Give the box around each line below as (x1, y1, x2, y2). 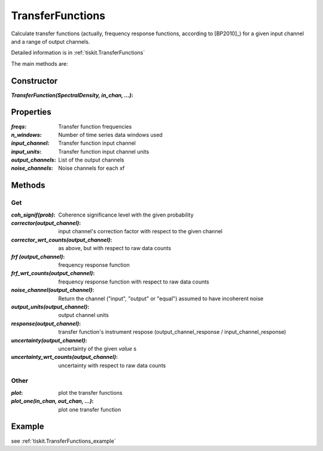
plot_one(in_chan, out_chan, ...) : (11, 398, 94, 405)
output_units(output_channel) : (11, 303, 90, 310)
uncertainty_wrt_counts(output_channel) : (11, 354, 118, 361)
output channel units (58, 312, 109, 319)
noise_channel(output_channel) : (11, 287, 95, 294)
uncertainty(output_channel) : (11, 337, 87, 344)
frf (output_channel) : (11, 253, 65, 260)
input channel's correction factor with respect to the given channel (58, 228, 223, 235)
